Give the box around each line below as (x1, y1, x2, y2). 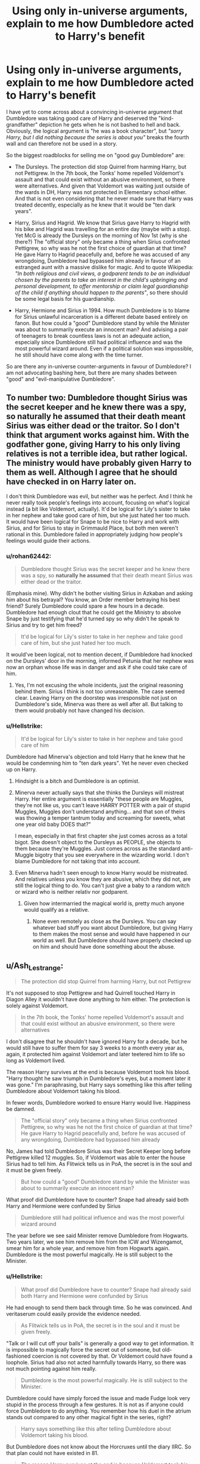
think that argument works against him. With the (6, 430, 189, 440)
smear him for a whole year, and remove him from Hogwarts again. (6, 1245, 170, 1252)
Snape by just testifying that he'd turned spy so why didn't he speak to (6, 615, 180, 622)
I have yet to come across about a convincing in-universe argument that (6, 108, 183, 115)
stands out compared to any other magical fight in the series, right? (6, 1413, 171, 1420)
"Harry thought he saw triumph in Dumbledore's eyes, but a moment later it (6, 1075, 191, 1082)
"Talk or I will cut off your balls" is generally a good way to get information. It (6, 1339, 194, 1347)
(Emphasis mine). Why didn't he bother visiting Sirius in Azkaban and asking (6, 590, 193, 597)
